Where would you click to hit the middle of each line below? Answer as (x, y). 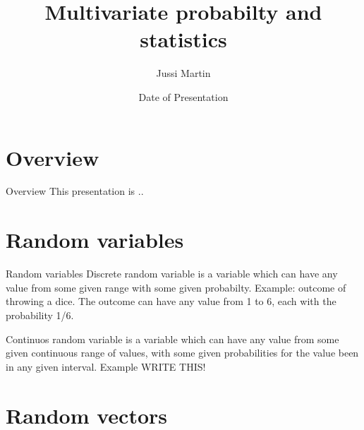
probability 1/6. (40, 315)
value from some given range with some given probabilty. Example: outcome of (176, 287)
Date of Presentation (183, 96)
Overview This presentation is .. (75, 191)
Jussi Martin (183, 73)
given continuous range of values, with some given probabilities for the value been (182, 353)
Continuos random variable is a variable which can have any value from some (172, 339)
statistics (183, 39)
